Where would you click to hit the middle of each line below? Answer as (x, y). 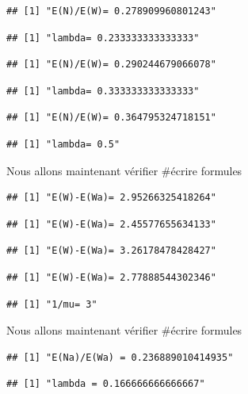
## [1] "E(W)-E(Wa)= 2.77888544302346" (111, 277)
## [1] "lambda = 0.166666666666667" (106, 384)
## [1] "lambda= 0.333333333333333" (103, 91)
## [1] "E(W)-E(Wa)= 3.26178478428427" (111, 251)
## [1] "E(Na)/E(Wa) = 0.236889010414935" (120, 357)
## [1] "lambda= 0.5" (63, 144)
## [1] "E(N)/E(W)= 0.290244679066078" (111, 65)
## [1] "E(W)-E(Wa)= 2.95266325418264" (111, 198)
